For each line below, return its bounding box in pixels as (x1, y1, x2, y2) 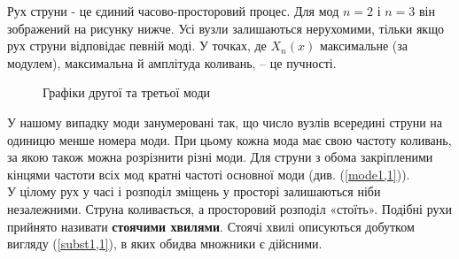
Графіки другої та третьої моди (43, 83, 211, 102)
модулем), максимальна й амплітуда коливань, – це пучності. (7, 53, 337, 72)
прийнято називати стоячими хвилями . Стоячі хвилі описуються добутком (7, 217, 415, 235)
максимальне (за (319, 36, 408, 55)
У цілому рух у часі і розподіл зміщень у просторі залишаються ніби (7, 182, 381, 201)
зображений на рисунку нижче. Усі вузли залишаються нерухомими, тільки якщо (7, 19, 444, 37)
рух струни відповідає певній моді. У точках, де (7, 36, 267, 55)
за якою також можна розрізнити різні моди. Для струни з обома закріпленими (7, 148, 433, 166)
